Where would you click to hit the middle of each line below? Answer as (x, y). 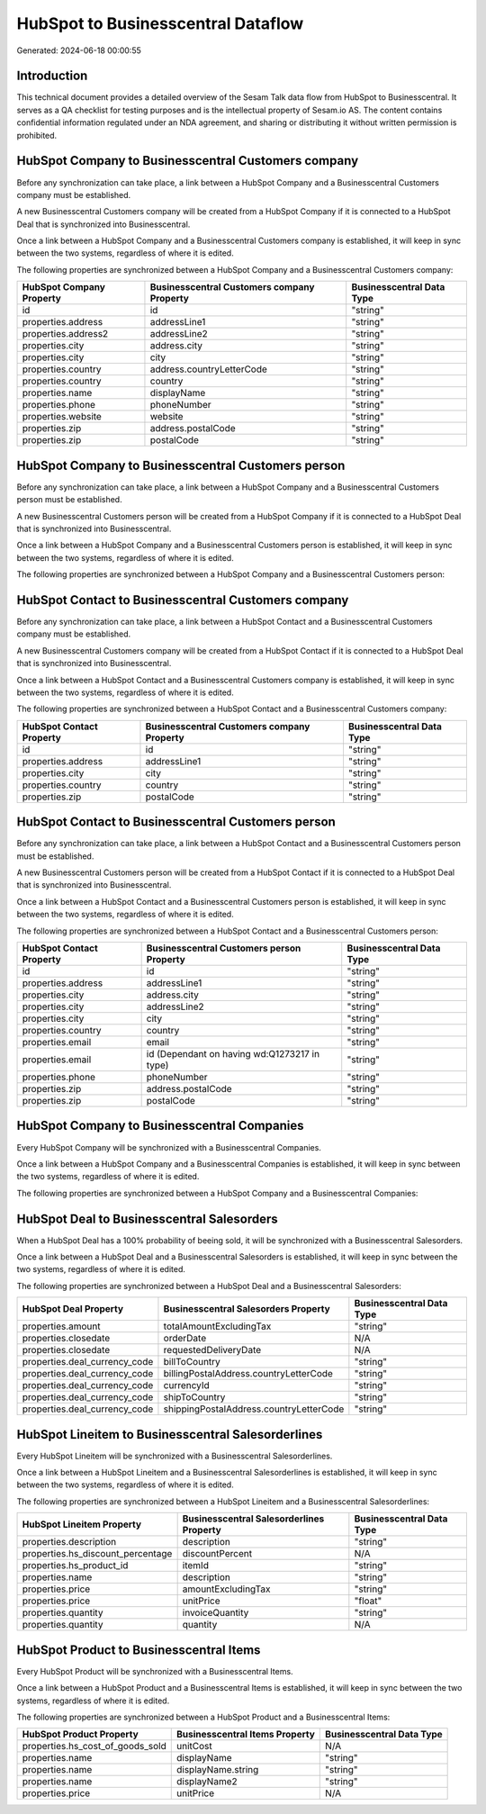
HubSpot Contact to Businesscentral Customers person (176, 822)
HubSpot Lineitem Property (82, 1524)
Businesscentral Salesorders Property (247, 1309)
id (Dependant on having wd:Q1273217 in (233, 1054)
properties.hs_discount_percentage (97, 1554)
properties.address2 (65, 334)
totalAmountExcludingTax (217, 1326)
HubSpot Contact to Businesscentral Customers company (183, 600)
